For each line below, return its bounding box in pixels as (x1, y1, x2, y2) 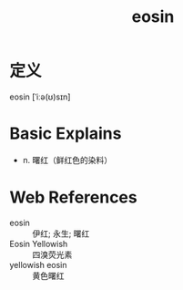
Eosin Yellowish (9, 238, 68, 249)
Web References (9, 187, 138, 208)
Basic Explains (9, 123, 122, 144)
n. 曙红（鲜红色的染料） (22, 154, 113, 165)
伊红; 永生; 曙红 (32, 228, 90, 239)
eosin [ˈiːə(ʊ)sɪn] (9, 91, 71, 102)
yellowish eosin (9, 259, 67, 270)
